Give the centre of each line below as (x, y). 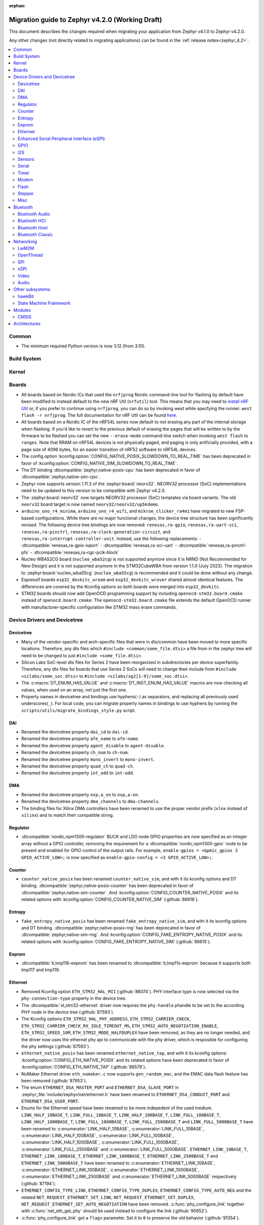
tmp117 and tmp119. (41, 970)
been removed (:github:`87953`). (54, 1080)
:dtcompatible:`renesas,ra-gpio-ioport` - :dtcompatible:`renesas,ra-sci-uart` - (99, 545)
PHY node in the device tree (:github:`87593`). (68, 1012)
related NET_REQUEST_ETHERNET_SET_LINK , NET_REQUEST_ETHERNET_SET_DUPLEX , (108, 1197)
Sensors (26, 159)
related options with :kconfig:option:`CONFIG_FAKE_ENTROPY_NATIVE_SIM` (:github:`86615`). (116, 941)
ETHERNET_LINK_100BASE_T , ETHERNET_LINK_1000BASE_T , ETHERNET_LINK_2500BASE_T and (120, 1156)
